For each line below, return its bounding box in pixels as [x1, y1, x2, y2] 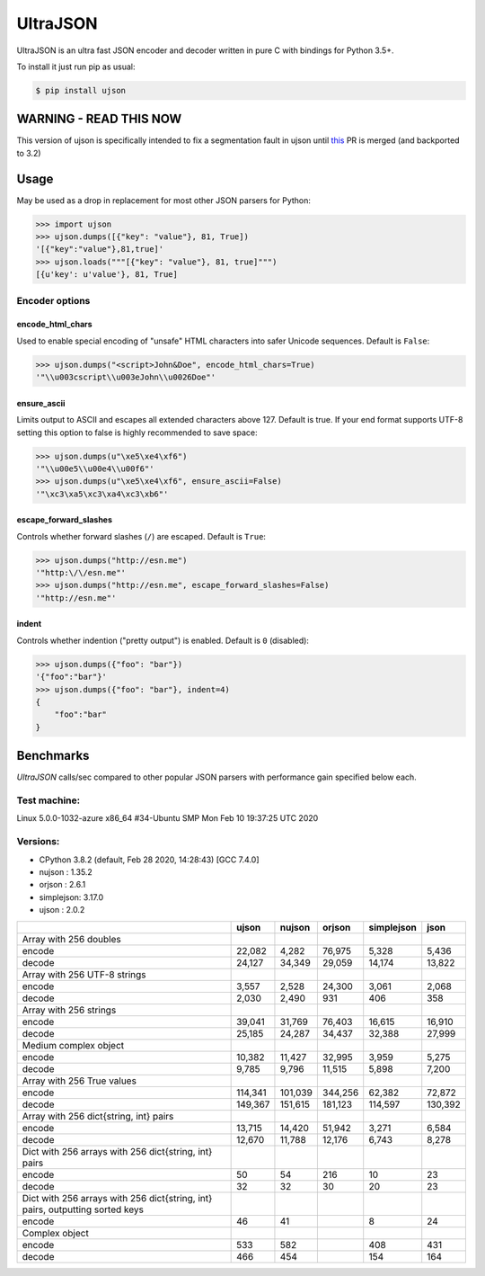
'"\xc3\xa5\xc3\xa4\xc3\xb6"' [35, 488, 169, 499]
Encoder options [16, 294, 91, 307]
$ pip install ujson [35, 85, 126, 95]
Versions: [16, 835, 60, 848]
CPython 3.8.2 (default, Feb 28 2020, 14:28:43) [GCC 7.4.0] [39, 854, 260, 865]
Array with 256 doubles [22, 932, 121, 945]
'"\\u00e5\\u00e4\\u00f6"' [35, 463, 154, 474]
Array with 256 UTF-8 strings [22, 968, 147, 980]
